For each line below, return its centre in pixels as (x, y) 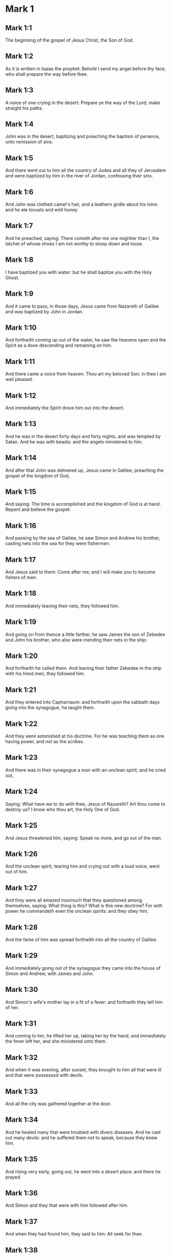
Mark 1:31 (21, 1023)
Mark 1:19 (21, 622)
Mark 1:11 (20, 361)
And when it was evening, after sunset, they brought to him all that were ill (83, 1070)
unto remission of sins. (29, 142)
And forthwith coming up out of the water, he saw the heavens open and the (86, 340)
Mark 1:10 (21, 327)
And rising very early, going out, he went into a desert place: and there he (83, 1171)
